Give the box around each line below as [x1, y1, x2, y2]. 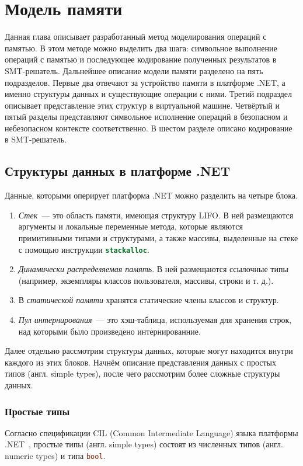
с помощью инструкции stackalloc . [18, 243, 149, 255]
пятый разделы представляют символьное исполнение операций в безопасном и [5, 110, 288, 123]
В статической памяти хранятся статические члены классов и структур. [18, 294, 279, 306]
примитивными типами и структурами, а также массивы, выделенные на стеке [18, 232, 298, 244]
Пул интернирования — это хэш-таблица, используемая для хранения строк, [18, 314, 292, 326]
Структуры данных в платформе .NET [5, 162, 231, 180]
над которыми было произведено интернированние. [18, 325, 201, 337]
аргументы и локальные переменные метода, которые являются [18, 220, 243, 232]
